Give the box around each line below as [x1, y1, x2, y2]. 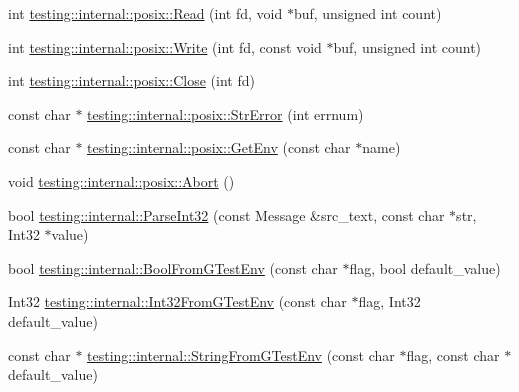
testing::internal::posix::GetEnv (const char [87, 137, 351, 158]
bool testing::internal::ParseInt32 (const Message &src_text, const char [8, 204, 445, 225]
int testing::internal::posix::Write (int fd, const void [8, 36, 322, 57]
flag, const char [406, 344, 500, 365]
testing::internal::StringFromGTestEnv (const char [87, 344, 395, 365]
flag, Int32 [358, 291, 421, 312]
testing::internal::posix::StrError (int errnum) [87, 103, 364, 124]
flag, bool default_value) [349, 257, 501, 278]
